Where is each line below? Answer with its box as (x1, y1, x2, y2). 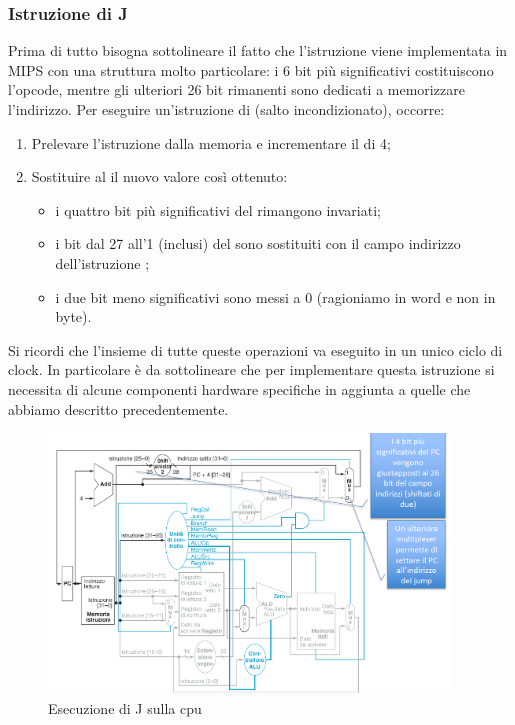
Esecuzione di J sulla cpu (48, 697, 202, 718)
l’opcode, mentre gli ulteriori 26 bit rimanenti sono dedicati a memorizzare (8, 79, 465, 100)
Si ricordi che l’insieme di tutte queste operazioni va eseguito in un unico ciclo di (8, 339, 503, 360)
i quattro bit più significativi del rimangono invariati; (55, 199, 381, 220)
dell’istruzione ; (55, 252, 150, 273)
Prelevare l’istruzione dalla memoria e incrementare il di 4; (31, 132, 391, 153)
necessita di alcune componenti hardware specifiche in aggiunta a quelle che (8, 378, 471, 399)
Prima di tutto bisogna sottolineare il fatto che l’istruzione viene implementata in (8, 40, 508, 61)
